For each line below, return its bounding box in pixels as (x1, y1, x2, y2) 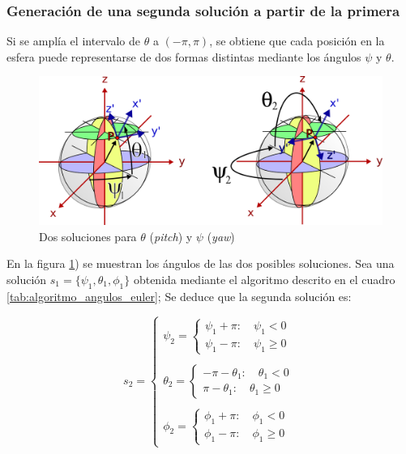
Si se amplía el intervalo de (6, 32, 140, 49)
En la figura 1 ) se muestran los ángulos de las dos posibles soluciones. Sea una (6, 255, 395, 272)
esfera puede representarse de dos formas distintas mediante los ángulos (6, 48, 361, 65)
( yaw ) (207, 227, 235, 244)
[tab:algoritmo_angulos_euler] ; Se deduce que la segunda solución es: (6, 287, 352, 304)
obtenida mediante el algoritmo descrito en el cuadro (133, 271, 395, 288)
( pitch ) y (149, 227, 193, 244)
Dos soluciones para (39, 227, 137, 244)
